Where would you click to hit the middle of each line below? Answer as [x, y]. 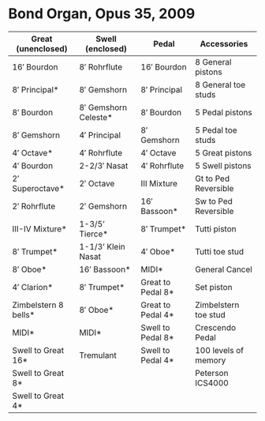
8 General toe [220, 85]
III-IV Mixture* [39, 228]
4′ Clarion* [33, 287]
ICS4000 [211, 382]
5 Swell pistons [223, 165]
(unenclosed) [42, 48]
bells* [24, 314]
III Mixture [159, 183]
